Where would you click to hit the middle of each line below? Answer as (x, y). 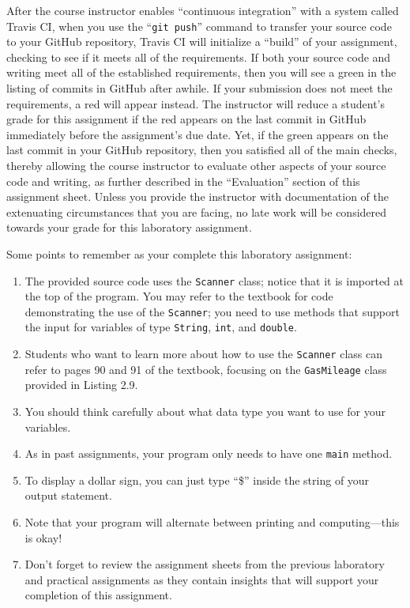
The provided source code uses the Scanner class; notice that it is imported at (214, 280)
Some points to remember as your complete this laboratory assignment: (179, 253)
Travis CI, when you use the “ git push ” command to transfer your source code (199, 26)
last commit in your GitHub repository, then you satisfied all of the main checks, (202, 150)
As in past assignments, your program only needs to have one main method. (209, 453)
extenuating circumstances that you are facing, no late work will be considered (197, 211)
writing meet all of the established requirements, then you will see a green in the (201, 72)
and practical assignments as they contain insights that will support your (202, 579)
